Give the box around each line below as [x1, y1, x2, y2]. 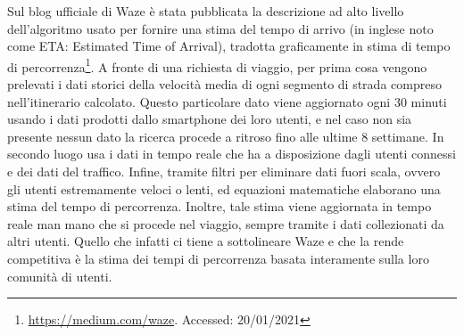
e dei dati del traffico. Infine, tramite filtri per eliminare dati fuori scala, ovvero [7, 162, 441, 180]
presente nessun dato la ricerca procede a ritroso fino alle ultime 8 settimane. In [7, 127, 444, 145]
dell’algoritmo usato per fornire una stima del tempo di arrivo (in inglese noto [7, 19, 434, 37]
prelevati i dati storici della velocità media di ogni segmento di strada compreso [7, 75, 442, 94]
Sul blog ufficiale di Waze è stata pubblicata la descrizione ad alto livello [7, 2, 404, 20]
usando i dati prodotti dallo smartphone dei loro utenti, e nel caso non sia [7, 110, 412, 128]
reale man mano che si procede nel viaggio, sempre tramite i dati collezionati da [7, 214, 444, 233]
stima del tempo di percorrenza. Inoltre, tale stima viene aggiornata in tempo [7, 197, 432, 216]
